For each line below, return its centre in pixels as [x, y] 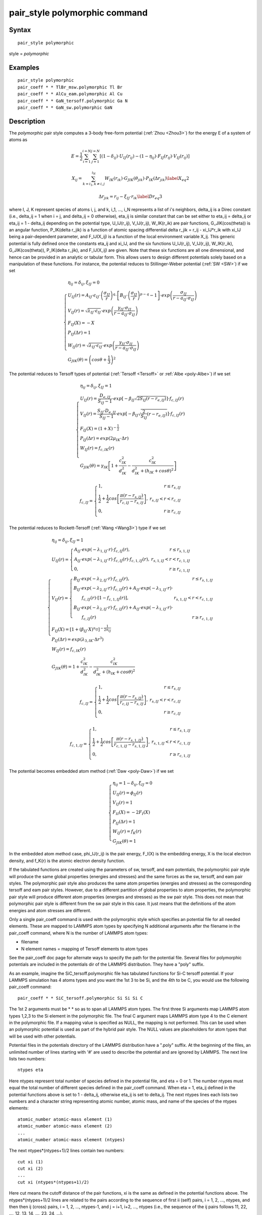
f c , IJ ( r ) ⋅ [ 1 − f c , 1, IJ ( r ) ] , [105, 599]
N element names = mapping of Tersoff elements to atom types [84, 949]
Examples [24, 67]
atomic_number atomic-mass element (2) [65, 1126]
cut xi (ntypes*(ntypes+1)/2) [54, 1182]
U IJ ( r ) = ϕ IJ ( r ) [127, 793]
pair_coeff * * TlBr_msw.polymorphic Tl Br [70, 87]
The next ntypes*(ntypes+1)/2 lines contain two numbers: [67, 1151]
